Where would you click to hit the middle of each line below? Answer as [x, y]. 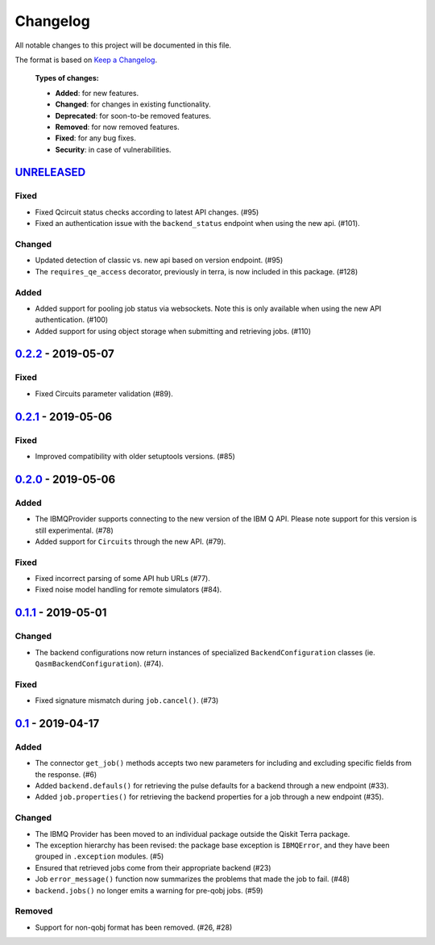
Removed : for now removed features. [118, 127]
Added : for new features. [97, 93]
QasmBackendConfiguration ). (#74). [99, 663]
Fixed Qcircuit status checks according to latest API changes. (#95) [147, 212]
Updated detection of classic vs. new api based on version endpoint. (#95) [159, 260]
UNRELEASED [50, 172]
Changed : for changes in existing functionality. [133, 104]
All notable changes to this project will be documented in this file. [123, 45]
